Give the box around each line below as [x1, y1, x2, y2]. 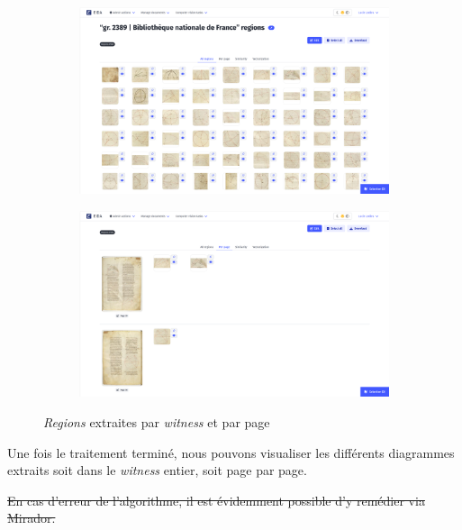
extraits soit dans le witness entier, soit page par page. [7, 461, 307, 480]
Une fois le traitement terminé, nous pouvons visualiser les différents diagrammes [7, 443, 455, 461]
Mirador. [7, 508, 56, 527]
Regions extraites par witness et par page [43, 413, 270, 432]
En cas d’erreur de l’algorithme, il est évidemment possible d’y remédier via [7, 490, 425, 509]
